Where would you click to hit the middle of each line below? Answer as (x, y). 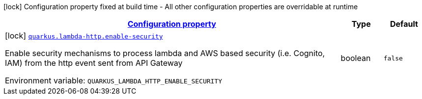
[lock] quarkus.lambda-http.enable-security (84, 36)
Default (404, 24)
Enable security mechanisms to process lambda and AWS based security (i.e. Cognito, (165, 53)
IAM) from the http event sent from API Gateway (94, 63)
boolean (356, 58)
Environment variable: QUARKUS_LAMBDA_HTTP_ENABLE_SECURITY (114, 80)
